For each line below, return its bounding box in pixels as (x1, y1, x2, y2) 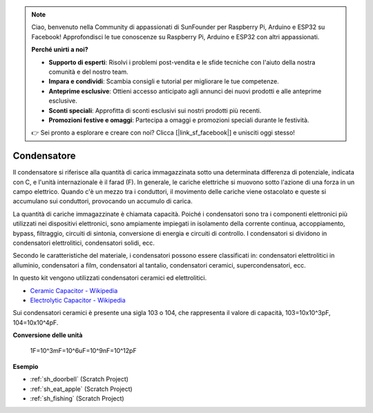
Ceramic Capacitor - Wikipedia (30, 286, 118, 294)
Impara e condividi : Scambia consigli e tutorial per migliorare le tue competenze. (48, 77, 279, 85)
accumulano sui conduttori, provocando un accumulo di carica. (12, 197, 193, 205)
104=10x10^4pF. (12, 318, 59, 327)
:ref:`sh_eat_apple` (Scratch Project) (30, 385, 133, 393)
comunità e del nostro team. (48, 68, 129, 76)
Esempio (12, 362, 39, 370)
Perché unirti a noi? (31, 46, 89, 54)
